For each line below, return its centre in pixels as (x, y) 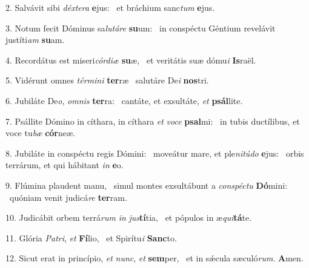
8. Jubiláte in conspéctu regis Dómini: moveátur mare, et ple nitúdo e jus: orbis (155, 153)
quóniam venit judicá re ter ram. (68, 197)
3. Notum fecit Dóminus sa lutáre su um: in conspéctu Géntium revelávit (141, 28)
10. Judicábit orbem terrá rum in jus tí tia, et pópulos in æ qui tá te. (129, 217)
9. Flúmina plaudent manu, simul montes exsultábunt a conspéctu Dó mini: (147, 185)
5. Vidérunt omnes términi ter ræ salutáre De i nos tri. (107, 80)
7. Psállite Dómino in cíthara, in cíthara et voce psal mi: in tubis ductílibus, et (153, 121)
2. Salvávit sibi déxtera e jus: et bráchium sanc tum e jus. (110, 7)
